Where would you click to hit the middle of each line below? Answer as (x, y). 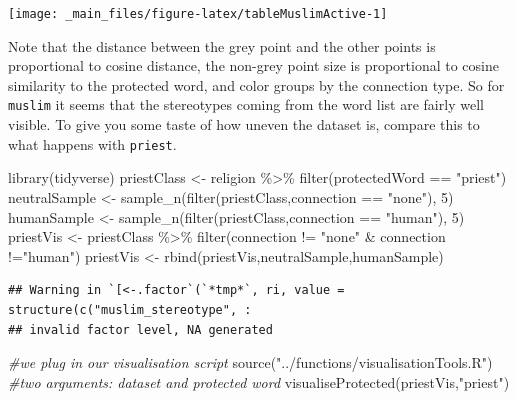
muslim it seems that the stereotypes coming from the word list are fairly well (246, 104)
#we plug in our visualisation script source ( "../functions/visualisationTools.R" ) (250, 362)
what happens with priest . (92, 143)
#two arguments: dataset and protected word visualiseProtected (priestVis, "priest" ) (259, 381)
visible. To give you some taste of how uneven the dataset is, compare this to (244, 124)
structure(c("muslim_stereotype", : (130, 309)
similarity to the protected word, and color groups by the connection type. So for (256, 84)
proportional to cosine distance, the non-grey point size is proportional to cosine (253, 65)
